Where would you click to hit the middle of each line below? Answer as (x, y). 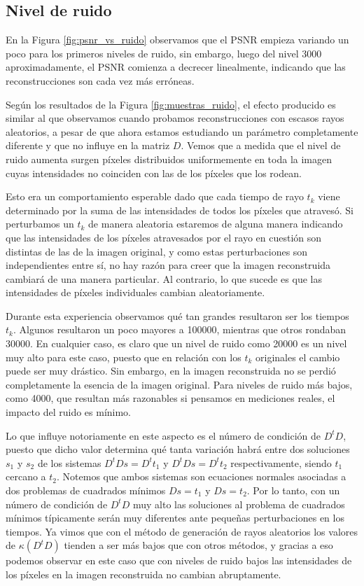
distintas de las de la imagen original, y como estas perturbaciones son (157, 251)
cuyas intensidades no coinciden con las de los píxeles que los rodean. (154, 173)
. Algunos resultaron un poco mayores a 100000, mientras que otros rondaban (180, 329)
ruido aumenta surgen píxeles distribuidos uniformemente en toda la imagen (169, 159)
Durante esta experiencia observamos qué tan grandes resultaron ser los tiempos (177, 315)
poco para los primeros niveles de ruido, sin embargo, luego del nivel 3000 (164, 53)
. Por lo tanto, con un (293, 490)
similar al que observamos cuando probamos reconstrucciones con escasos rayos (175, 118)
